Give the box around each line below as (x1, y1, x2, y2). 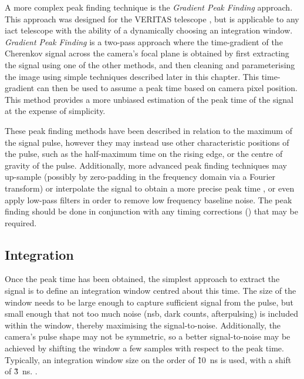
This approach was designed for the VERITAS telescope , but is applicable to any (5, 12, 299, 25)
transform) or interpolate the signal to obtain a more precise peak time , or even (5, 182, 295, 194)
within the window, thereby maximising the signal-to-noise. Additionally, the (5, 318, 281, 331)
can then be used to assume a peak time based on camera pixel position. (36, 82, 298, 94)
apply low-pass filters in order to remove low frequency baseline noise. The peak (5, 193, 292, 206)
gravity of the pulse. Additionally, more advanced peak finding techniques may (5, 159, 287, 171)
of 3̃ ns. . (5, 365, 38, 377)
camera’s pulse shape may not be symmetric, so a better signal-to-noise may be (5, 330, 291, 343)
